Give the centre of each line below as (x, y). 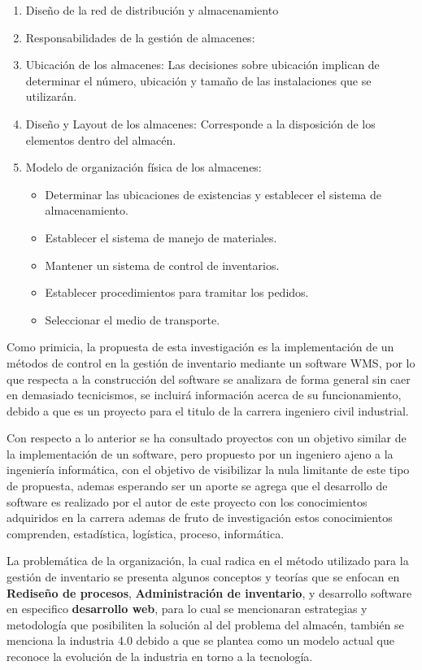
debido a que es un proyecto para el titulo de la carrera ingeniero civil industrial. (208, 410)
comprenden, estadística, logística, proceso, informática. (146, 533)
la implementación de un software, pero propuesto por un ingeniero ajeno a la (200, 453)
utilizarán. (51, 96)
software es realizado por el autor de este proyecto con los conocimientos (187, 501)
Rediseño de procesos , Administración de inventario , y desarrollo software (209, 592)
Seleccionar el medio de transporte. (133, 319)
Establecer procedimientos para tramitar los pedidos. (177, 292)
